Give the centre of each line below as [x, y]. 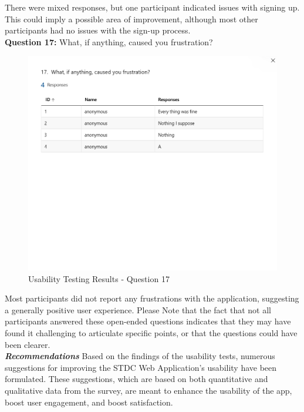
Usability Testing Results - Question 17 [99, 278]
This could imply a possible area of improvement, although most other [131, 19]
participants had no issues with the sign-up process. [98, 30]
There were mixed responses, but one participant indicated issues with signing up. [152, 7]
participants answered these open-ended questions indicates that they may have [148, 321]
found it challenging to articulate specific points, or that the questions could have [151, 333]
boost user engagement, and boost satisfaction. [89, 402]
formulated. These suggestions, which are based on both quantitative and [136, 379]
